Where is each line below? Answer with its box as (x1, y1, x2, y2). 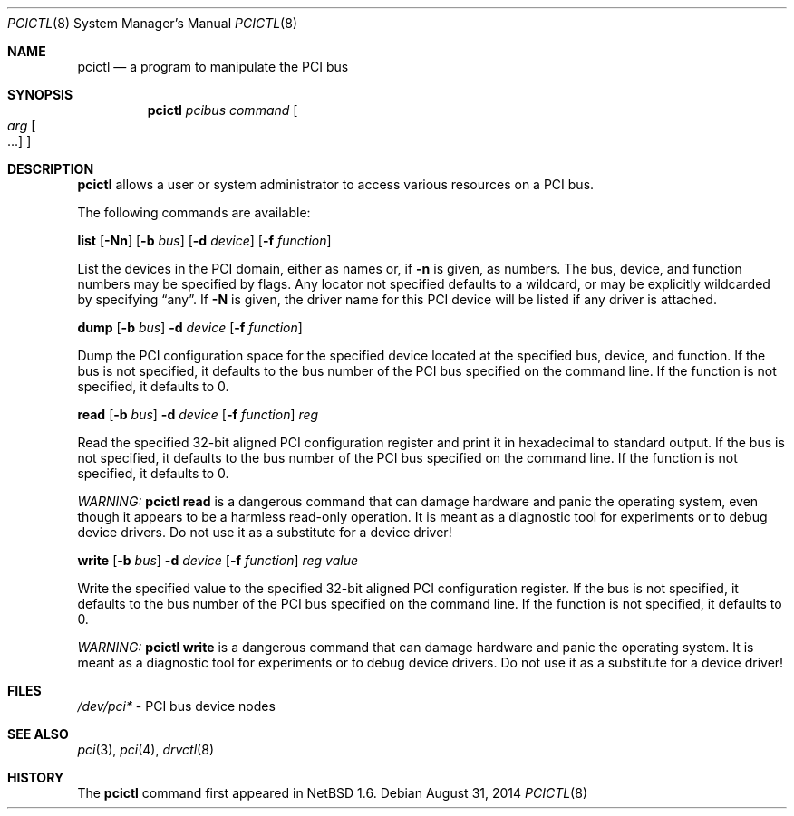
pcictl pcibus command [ (147, 102, 298, 118)
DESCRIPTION (7, 161, 94, 177)
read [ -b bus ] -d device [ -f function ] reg (77, 407, 319, 422)
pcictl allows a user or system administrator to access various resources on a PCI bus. (77, 177, 595, 192)
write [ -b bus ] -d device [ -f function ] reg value (77, 552, 359, 568)
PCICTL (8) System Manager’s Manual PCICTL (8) (7, 15, 297, 31)
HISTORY (7, 770, 64, 785)
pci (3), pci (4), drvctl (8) (77, 742, 214, 757)
